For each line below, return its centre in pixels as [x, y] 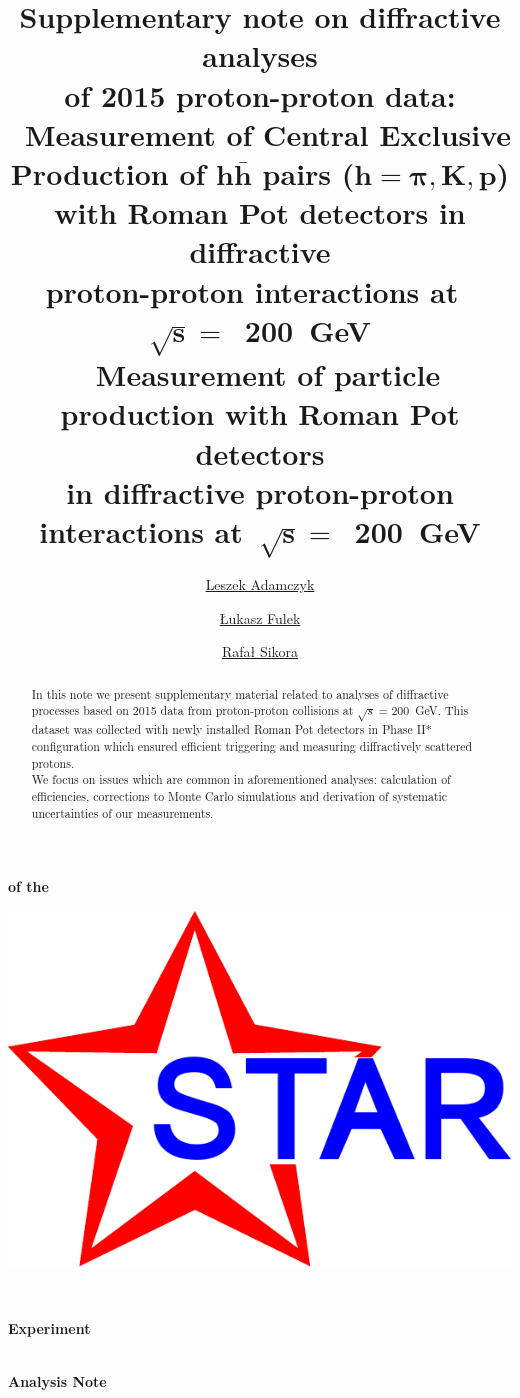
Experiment [49, 1328]
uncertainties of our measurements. [122, 812]
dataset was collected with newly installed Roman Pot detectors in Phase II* [231, 729]
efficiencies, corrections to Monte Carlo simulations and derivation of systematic [239, 795]
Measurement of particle [268, 374]
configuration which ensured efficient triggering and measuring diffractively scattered [252, 746]
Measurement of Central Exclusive [268, 133]
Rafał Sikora [260, 651]
